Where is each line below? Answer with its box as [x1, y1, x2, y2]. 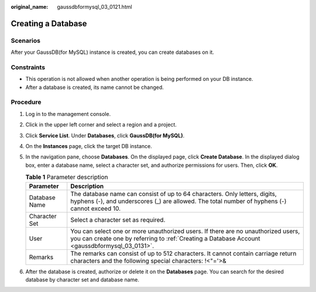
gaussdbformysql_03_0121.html [57, 4, 132, 10]
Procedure [11, 98, 42, 107]
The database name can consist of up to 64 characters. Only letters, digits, [70, 190, 277, 198]
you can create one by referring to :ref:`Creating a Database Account [70, 234, 260, 242]
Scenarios [11, 36, 41, 44]
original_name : [11, 4, 49, 10]
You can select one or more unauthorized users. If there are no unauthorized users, [70, 227, 300, 235]
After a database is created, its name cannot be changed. [25, 84, 164, 91]
